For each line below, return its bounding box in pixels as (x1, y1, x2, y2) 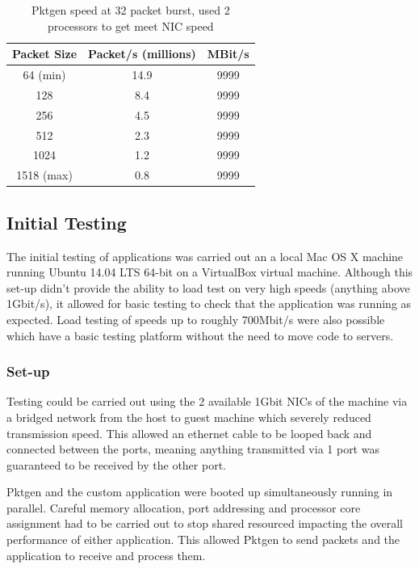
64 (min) (23, 66, 66, 83)
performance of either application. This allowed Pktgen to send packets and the (6, 531, 400, 548)
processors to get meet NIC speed (47, 17, 214, 34)
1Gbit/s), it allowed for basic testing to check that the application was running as (6, 295, 412, 312)
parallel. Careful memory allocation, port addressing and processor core (6, 499, 361, 516)
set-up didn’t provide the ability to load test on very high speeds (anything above (6, 279, 410, 296)
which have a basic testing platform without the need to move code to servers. (6, 327, 394, 344)
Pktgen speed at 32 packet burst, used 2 (31, 2, 230, 18)
